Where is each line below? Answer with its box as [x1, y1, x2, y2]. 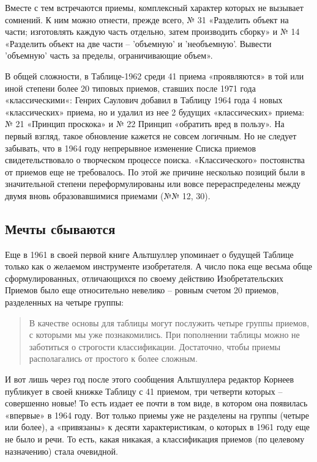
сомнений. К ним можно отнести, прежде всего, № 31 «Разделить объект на [5, 13, 289, 26]
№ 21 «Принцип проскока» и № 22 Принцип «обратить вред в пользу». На [5, 117, 285, 130]
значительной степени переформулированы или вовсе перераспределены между [5, 177, 301, 190]
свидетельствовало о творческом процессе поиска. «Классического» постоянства [5, 153, 305, 166]
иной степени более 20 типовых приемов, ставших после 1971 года [5, 81, 256, 94]
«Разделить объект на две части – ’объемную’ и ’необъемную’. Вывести [5, 37, 272, 50]
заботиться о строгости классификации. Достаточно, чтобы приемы [29, 340, 281, 353]
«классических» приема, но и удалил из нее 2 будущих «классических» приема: [5, 105, 305, 118]
